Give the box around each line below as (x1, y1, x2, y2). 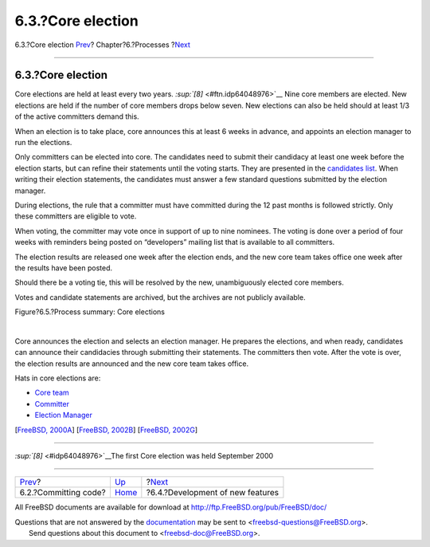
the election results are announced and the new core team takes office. (14, 359, 249, 368)
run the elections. (14, 138, 72, 148)
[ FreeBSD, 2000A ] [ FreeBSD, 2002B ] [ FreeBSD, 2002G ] (14, 425, 198, 435)
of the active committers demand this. (14, 112, 139, 121)
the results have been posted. (14, 263, 113, 273)
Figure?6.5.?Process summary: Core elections (14, 307, 165, 317)
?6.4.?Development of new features (146, 487, 279, 498)
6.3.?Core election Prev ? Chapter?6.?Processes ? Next (14, 40, 191, 49)
